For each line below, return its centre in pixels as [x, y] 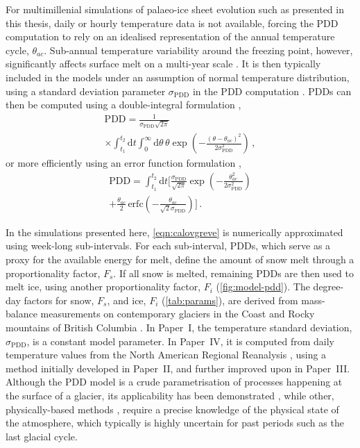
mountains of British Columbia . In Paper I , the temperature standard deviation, [179, 327]
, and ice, [127, 300]
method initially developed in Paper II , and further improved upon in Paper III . [178, 368]
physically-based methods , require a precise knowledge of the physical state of [172, 409]
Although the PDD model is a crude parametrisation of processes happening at [174, 382]
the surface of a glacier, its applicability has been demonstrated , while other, [170, 396]
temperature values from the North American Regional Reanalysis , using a [166, 355]
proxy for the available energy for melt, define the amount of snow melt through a [180, 259]
